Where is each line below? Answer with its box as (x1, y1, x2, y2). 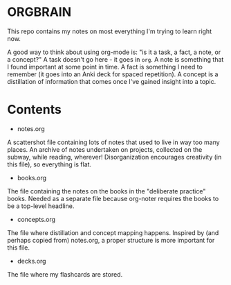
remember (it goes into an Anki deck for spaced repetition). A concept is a (7, 70, 219, 78)
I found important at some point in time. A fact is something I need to (7, 62, 203, 71)
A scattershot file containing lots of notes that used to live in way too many (7, 138, 220, 146)
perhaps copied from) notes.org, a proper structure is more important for (7, 236, 215, 244)
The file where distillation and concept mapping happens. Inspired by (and (7, 228, 219, 236)
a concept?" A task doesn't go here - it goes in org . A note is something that (7, 55, 224, 63)
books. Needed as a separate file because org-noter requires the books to (7, 194, 219, 202)
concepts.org (17, 215, 56, 223)
